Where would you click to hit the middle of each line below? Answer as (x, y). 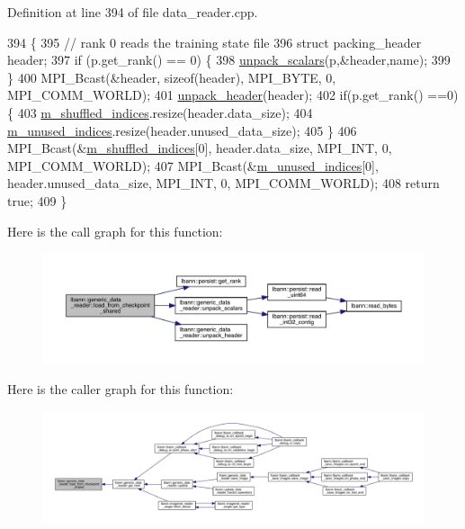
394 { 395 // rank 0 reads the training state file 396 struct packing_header (215, 42)
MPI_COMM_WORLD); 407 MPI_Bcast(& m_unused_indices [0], (193, 165)
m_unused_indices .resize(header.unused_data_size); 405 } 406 (182, 130)
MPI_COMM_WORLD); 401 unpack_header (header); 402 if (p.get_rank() (215, 95)
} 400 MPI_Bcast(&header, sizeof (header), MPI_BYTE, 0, (172, 77)
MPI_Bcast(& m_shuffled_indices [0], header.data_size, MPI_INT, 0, (200, 148)
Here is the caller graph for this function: (121, 389)
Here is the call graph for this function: (115, 231)
